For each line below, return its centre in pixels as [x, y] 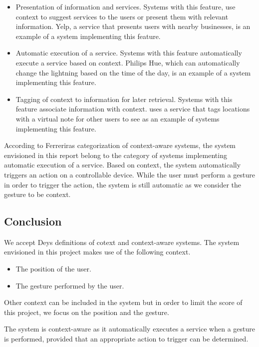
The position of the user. [53, 269]
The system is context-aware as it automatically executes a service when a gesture [129, 329]
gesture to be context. [37, 194]
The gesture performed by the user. [70, 285]
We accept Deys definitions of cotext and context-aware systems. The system [122, 242]
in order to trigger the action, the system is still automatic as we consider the [123, 184]
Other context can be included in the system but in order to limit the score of [123, 302]
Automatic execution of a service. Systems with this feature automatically [129, 53]
